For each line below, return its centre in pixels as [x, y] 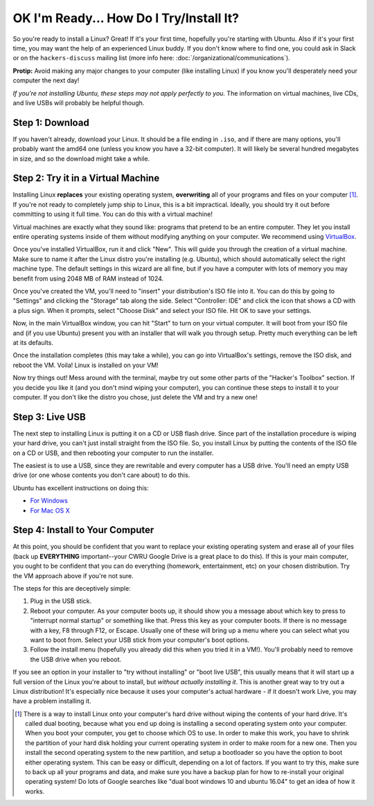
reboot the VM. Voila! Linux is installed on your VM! [86, 365]
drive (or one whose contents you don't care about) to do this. [101, 475]
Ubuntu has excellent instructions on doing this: [81, 487]
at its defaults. [33, 342]
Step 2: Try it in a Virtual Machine [86, 178]
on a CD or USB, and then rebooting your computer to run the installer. [113, 453]
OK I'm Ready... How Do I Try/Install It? [126, 18]
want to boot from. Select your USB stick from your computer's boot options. [140, 640]
